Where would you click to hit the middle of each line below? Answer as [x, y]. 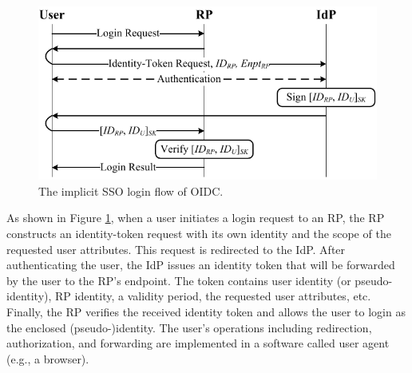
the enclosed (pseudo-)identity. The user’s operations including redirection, [189, 327]
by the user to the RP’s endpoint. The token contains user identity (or [179, 280]
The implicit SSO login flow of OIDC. [131, 190]
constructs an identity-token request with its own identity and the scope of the [199, 233]
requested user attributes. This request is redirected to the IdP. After [176, 249]
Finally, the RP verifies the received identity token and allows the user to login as [206, 311]
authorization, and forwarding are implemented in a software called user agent [198, 343]
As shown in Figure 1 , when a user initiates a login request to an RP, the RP [196, 218]
